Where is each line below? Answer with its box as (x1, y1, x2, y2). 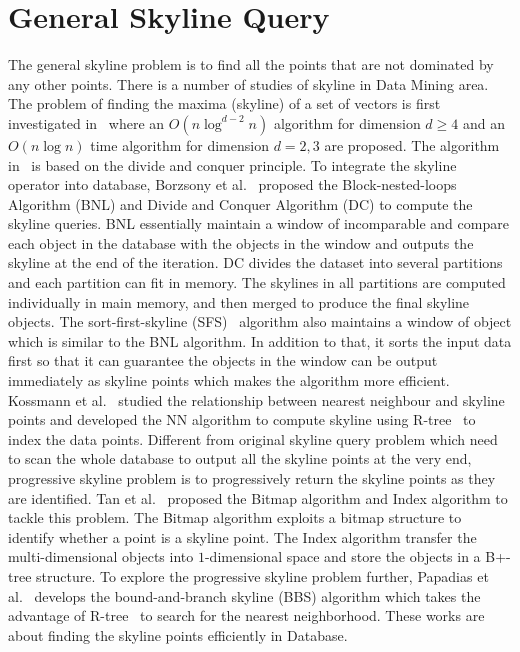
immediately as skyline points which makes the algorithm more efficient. (8, 370, 450, 391)
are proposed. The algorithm (324, 134, 500, 155)
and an (462, 112, 505, 133)
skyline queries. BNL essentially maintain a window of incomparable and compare (8, 213, 509, 234)
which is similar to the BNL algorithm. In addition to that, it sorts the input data (8, 330, 512, 351)
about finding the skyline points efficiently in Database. (8, 624, 348, 645)
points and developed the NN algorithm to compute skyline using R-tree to (8, 409, 476, 430)
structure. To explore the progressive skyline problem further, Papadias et (36, 565, 489, 586)
